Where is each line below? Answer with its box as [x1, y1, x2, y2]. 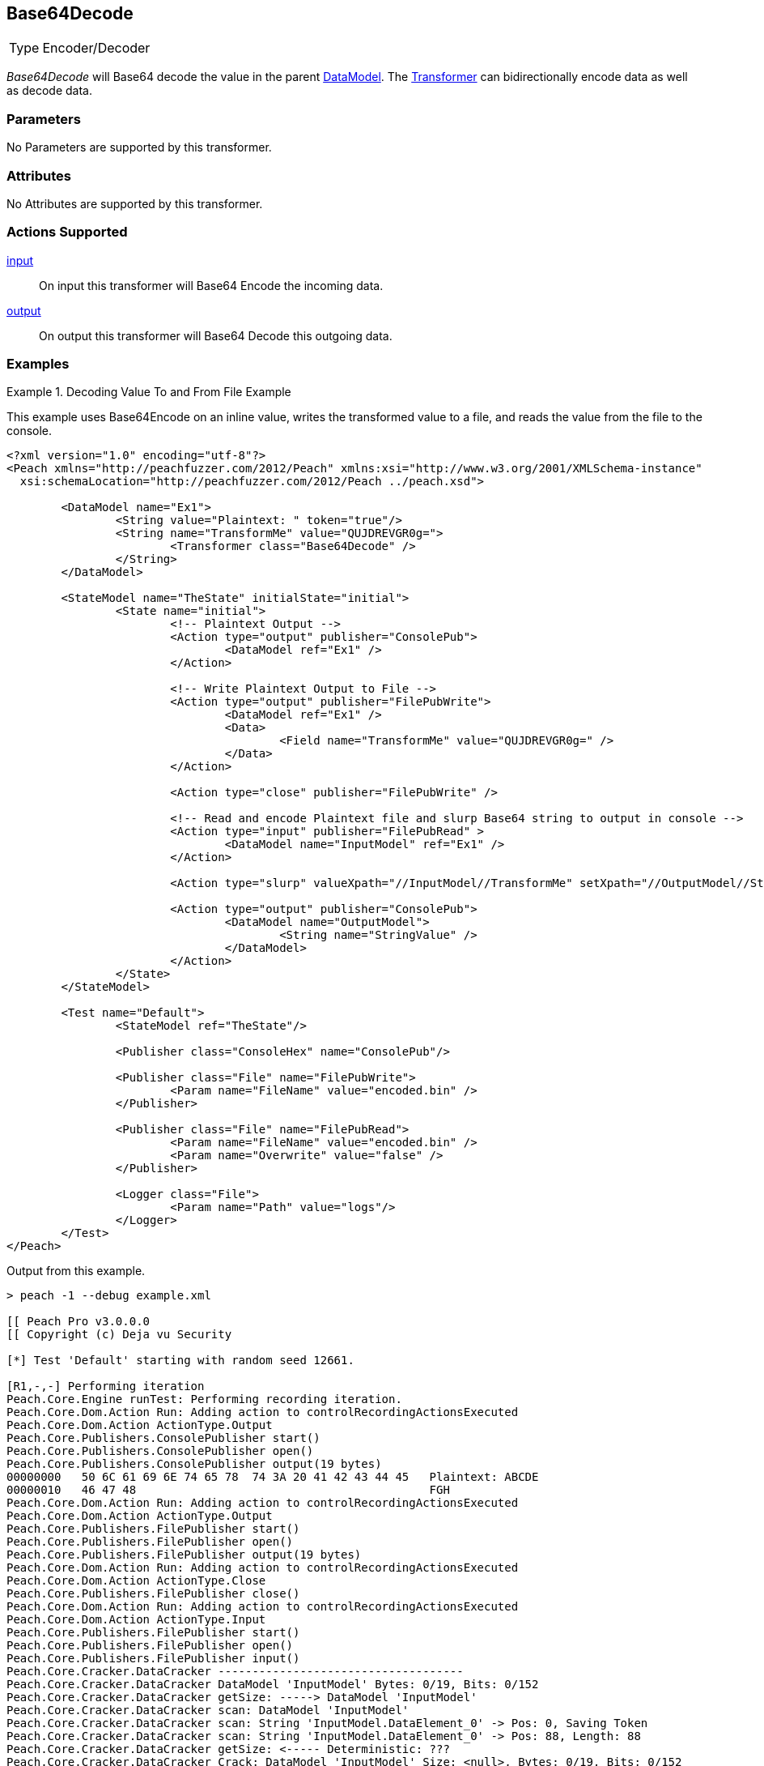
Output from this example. [6, 1264, 146, 1278]
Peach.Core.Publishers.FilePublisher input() [6, 1652, 300, 1666]
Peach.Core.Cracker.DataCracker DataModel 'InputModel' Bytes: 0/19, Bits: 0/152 [6, 1678, 539, 1691]
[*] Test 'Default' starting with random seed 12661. [6, 1354, 354, 1367]
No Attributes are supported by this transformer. [6, 196, 263, 211]
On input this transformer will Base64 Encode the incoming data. [39, 278, 384, 292]
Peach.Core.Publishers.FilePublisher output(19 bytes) [6, 1548, 362, 1562]
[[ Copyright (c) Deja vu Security [6, 1328, 232, 1342]
